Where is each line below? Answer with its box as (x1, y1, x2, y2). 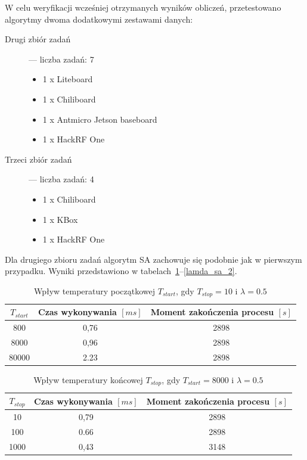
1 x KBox (42, 213, 78, 225)
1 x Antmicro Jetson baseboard (42, 113, 157, 125)
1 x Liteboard (42, 73, 93, 85)
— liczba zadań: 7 (29, 52, 94, 65)
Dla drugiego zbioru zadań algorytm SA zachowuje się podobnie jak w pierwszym (5, 253, 302, 265)
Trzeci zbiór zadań (5, 153, 72, 165)
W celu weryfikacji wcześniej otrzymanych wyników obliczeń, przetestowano (5, 1, 281, 13)
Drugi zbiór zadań (5, 33, 71, 45)
